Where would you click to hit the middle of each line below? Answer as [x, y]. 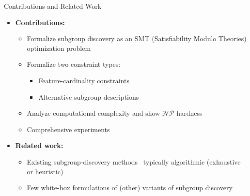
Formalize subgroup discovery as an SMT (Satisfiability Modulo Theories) [137, 38]
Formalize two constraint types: [74, 64]
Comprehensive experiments [68, 129]
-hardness [188, 113]
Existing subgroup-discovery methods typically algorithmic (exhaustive [134, 161]
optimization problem [59, 48]
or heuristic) [45, 171]
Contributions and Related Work [53, 6]
